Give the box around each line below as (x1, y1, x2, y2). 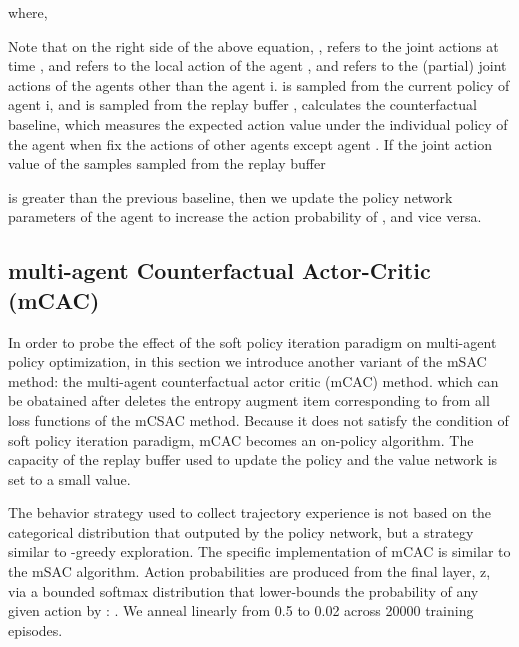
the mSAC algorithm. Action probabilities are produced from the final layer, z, (8, 561, 491, 582)
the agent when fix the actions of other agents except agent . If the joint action (8, 133, 492, 154)
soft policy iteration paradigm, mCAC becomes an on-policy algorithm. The (8, 429, 474, 450)
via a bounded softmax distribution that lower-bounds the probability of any (8, 580, 479, 601)
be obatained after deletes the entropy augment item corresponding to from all (8, 390, 490, 411)
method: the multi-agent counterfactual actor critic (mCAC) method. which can (8, 370, 499, 391)
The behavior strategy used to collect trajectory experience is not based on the (8, 502, 492, 523)
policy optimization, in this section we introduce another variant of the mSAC (8, 351, 487, 372)
